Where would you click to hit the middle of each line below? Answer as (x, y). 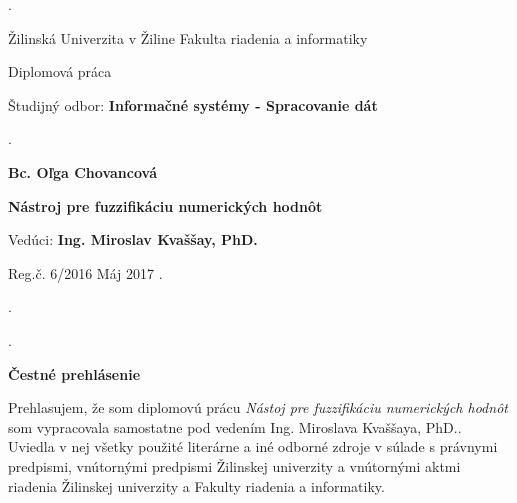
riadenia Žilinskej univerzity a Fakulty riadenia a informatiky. (196, 485)
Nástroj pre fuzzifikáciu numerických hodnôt (165, 205)
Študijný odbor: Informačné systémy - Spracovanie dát (193, 104)
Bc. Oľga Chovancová (82, 171)
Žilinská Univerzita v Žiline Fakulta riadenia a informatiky (188, 37)
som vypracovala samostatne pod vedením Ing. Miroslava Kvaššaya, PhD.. (235, 426)
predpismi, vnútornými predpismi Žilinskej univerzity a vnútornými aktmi (234, 465)
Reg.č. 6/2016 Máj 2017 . (85, 272)
